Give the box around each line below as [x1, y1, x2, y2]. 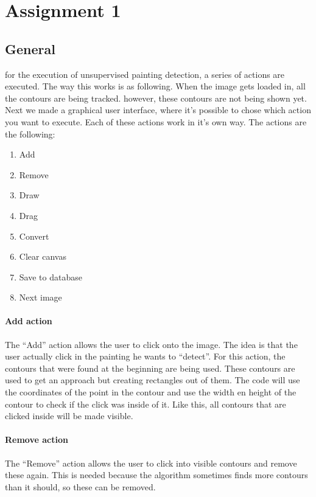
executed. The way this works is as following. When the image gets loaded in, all [5, 80, 306, 92]
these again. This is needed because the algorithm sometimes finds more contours [5, 468, 308, 481]
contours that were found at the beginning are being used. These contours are [5, 361, 295, 374]
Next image [19, 291, 62, 304]
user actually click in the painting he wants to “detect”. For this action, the [5, 350, 286, 363]
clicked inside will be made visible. [5, 409, 133, 422]
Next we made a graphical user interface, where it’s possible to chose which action [5, 103, 311, 116]
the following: [5, 127, 55, 140]
